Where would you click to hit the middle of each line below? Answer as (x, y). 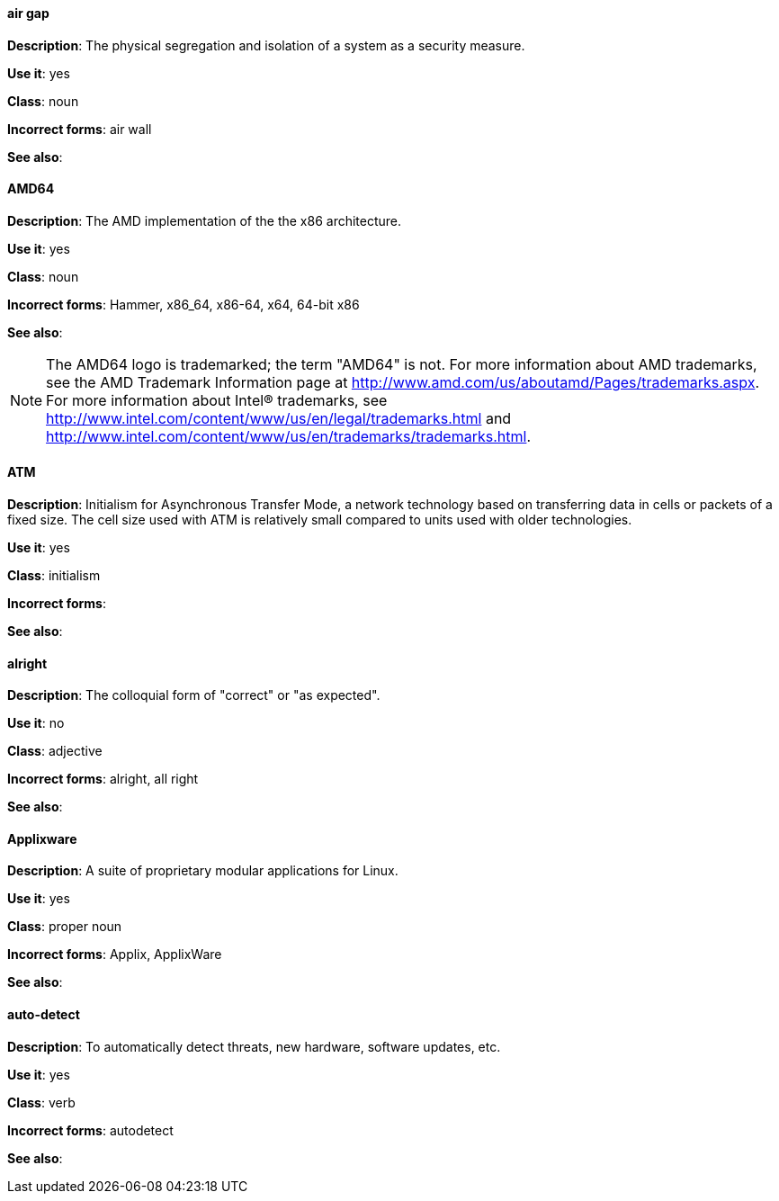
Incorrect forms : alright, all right (103, 779)
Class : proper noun (65, 927)
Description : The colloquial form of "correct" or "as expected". (194, 695)
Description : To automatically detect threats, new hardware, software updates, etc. (254, 1046)
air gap (28, 13)
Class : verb (41, 1102)
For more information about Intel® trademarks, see (217, 400)
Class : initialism (54, 576)
